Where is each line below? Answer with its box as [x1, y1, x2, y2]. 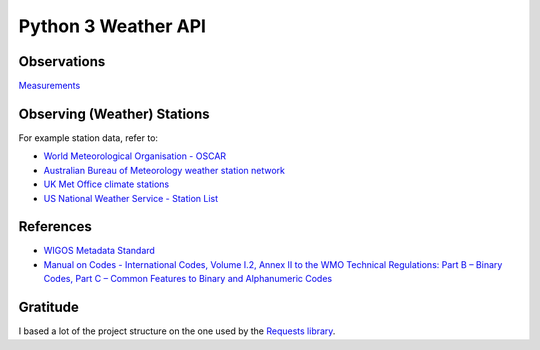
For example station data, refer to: [18, 131, 159, 144]
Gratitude [18, 299, 80, 316]
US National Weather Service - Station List [43, 192, 219, 204]
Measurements [18, 80, 81, 92]
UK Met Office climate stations [43, 178, 170, 190]
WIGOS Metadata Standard [43, 245, 155, 257]
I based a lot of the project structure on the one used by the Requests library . [18, 325, 336, 337]
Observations [18, 53, 106, 70]
